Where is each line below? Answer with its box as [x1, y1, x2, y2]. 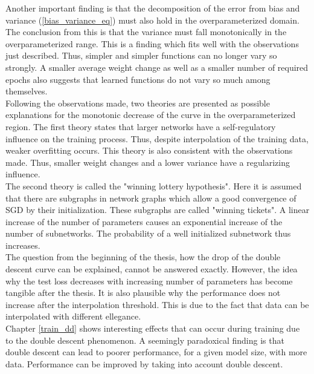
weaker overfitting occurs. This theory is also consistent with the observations [5, 144, 293, 157]
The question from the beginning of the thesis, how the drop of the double [5, 251, 281, 263]
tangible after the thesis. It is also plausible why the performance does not [5, 286, 281, 299]
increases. [5, 238, 40, 251]
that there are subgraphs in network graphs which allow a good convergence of [5, 191, 296, 204]
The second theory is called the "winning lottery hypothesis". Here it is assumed [5, 179, 302, 192]
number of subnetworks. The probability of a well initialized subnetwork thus [5, 227, 291, 240]
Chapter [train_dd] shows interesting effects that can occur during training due [5, 322, 300, 335]
